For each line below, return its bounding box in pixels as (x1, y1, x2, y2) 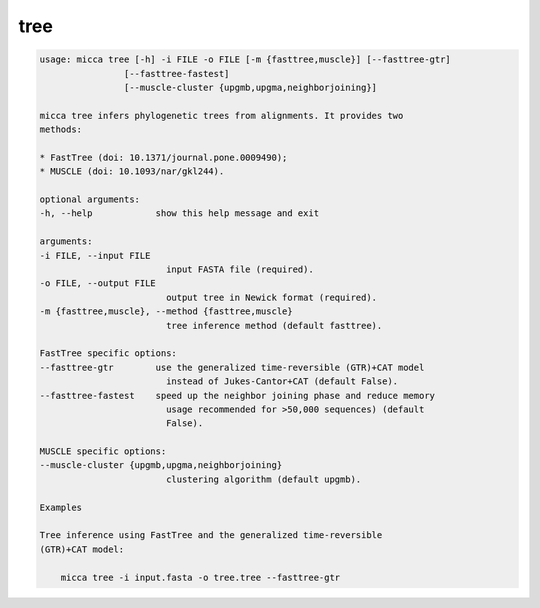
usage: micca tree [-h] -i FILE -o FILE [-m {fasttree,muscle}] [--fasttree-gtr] (39, 54, 452, 65)
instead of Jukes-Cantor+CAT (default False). (165, 376, 399, 387)
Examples (39, 501, 83, 513)
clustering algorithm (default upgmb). (165, 473, 362, 485)
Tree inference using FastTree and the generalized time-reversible (39, 530, 383, 541)
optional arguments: (39, 194, 140, 205)
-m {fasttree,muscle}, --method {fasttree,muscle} (39, 306, 294, 317)
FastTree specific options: (39, 348, 177, 359)
